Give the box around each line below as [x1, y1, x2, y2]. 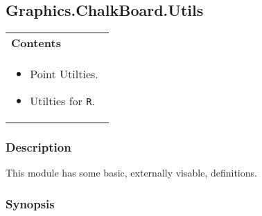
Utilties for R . [30, 93, 95, 109]
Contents [11, 35, 61, 51]
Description [6, 138, 71, 156]
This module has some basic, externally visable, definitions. [6, 165, 257, 180]
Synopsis [6, 195, 55, 212]
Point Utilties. [30, 66, 98, 82]
